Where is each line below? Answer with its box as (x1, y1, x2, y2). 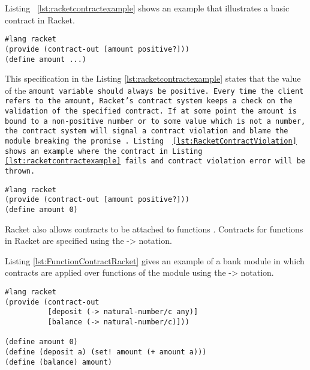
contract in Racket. (5, 13, 75, 26)
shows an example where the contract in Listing (5, 147, 203, 156)
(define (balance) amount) (5, 357, 112, 366)
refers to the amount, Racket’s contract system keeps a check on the (5, 97, 293, 106)
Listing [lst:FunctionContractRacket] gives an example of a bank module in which (5, 254, 305, 267)
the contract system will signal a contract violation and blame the (5, 127, 288, 136)
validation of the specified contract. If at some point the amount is (5, 107, 297, 116)
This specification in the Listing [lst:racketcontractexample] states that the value (5, 72, 301, 85)
